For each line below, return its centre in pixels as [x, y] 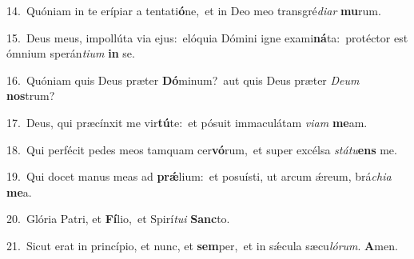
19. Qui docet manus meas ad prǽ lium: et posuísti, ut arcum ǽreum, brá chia [199, 176]
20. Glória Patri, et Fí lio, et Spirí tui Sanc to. [118, 219]
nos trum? [31, 96]
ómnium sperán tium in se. [71, 53]
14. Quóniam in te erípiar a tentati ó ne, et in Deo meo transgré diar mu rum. [194, 10]
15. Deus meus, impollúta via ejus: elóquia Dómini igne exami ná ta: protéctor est [207, 37]
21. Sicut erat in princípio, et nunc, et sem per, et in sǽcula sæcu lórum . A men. [202, 245]
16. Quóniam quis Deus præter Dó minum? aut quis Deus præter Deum [183, 80]
